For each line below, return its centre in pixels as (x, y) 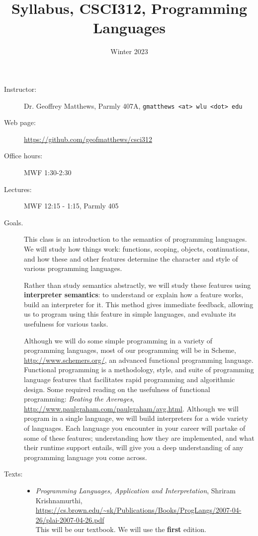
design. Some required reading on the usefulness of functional (117, 389)
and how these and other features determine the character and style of (131, 258)
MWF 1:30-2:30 (48, 172)
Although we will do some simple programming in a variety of (118, 340)
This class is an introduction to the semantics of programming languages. (135, 239)
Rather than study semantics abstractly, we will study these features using (137, 285)
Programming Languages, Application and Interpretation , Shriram (135, 490)
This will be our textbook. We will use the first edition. (121, 529)
